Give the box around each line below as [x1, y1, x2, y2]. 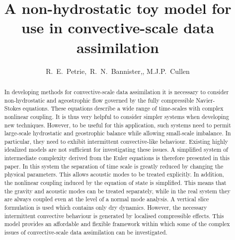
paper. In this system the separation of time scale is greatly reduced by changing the [4, 162, 224, 170]
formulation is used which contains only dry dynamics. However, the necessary [4, 203, 207, 212]
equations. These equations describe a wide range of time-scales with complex [22, 104, 224, 113]
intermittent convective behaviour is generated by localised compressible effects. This [4, 211, 224, 220]
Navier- [196, 96, 215, 104]
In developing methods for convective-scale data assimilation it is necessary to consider [4, 87, 229, 96]
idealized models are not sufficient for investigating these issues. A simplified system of [4, 145, 229, 154]
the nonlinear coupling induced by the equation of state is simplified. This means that [4, 179, 227, 187]
